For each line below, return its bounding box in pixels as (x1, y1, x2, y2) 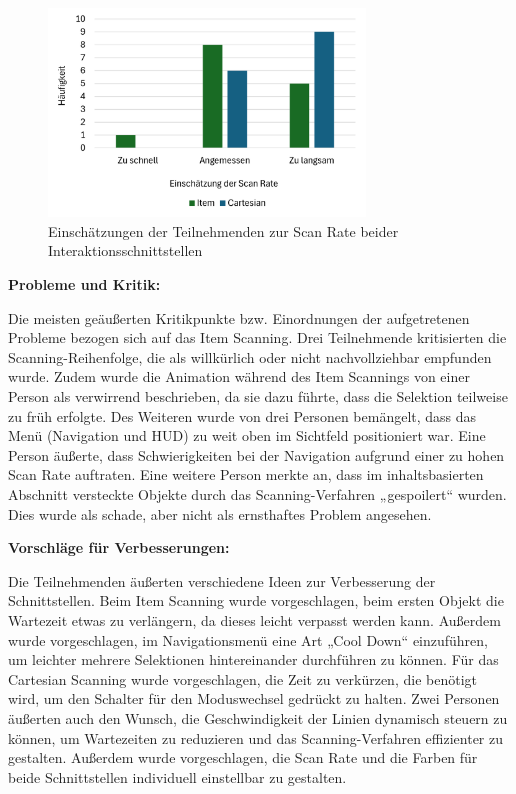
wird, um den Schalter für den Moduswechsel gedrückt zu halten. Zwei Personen (8, 688, 500, 709)
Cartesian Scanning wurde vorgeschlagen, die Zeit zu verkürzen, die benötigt (8, 668, 477, 689)
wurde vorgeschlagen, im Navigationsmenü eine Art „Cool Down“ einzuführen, (8, 629, 489, 650)
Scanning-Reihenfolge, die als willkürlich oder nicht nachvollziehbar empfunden (8, 346, 492, 367)
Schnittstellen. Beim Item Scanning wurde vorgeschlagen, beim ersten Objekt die (8, 590, 504, 611)
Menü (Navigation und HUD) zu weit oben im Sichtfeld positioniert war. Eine (8, 425, 486, 446)
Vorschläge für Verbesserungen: (8, 537, 230, 558)
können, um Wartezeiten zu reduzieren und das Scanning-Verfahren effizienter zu (8, 727, 503, 748)
